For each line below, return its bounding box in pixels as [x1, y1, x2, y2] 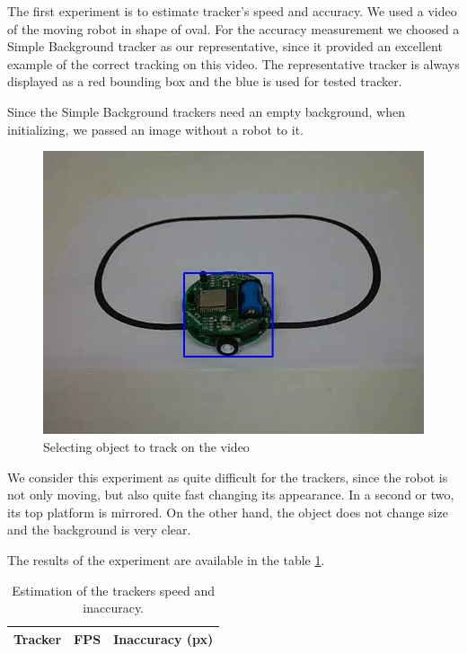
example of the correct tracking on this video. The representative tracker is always [7, 54, 460, 73]
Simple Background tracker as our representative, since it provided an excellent [7, 37, 443, 56]
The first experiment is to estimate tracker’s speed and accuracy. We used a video [7, 2, 457, 20]
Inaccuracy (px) [113, 629, 214, 648]
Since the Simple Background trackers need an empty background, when [7, 102, 405, 120]
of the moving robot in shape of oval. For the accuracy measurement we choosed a [7, 19, 460, 38]
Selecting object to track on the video [43, 437, 250, 456]
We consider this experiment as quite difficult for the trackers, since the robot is [7, 467, 448, 486]
